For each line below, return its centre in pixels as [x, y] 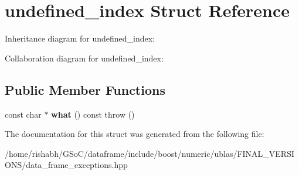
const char [23, 114]
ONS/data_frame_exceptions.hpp [66, 165]
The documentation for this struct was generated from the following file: [135, 134]
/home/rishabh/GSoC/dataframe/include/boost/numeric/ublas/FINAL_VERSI [150, 153]
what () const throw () [93, 114]
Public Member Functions [85, 89]
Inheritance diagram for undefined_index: [80, 38]
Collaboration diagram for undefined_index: [84, 58]
